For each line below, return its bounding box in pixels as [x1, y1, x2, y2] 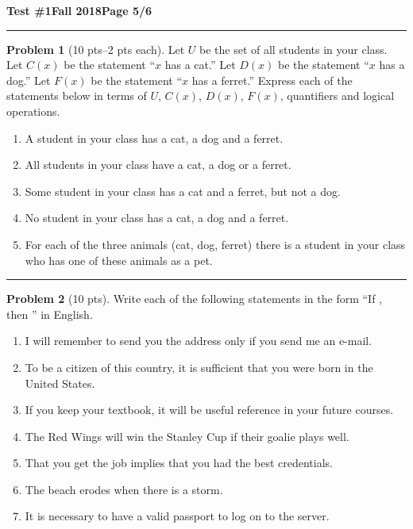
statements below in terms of [6, 87, 147, 104]
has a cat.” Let [164, 56, 236, 73]
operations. [6, 102, 60, 119]
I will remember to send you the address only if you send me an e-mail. [25, 332, 372, 349]
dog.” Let [6, 71, 51, 88]
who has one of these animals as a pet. [25, 251, 213, 268]
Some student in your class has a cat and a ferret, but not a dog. [25, 182, 341, 199]
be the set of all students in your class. [199, 40, 388, 57]
